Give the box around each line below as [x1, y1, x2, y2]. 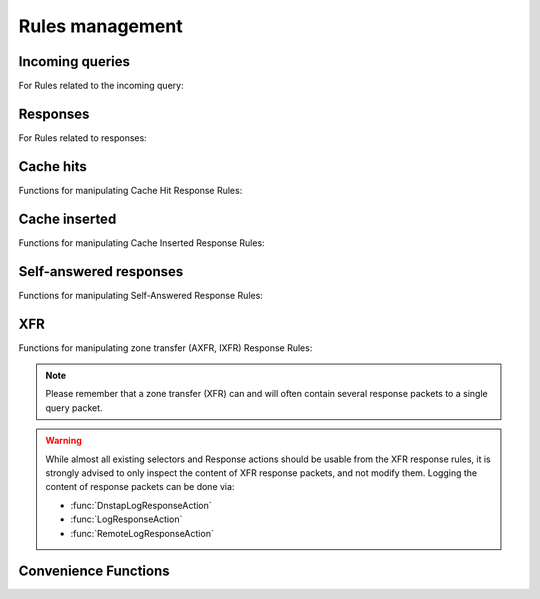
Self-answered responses [18, 263, 184, 280]
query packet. [45, 401, 104, 414]
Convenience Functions [18, 563, 170, 580]
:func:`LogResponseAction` [70, 513, 183, 525]
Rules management [18, 15, 184, 37]
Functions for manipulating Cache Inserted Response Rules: [18, 236, 265, 249]
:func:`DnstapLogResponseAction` [70, 499, 212, 511]
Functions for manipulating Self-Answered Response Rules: [18, 289, 264, 301]
